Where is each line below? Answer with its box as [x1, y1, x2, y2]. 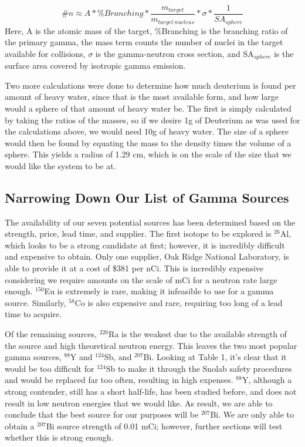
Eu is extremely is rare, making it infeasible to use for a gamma [44, 285, 274, 297]
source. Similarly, [5, 296, 66, 308]
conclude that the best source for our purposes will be [5, 408, 199, 421]
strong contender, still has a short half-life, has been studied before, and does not [5, 385, 297, 398]
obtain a [5, 419, 35, 432]
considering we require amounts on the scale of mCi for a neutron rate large [5, 273, 277, 285]
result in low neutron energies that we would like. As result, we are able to [5, 396, 273, 409]
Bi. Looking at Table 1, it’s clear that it [143, 351, 287, 363]
